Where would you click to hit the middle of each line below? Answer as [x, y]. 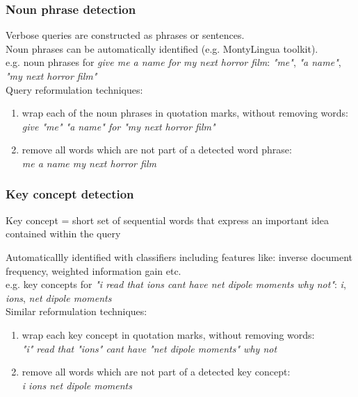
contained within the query [63, 234]
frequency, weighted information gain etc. [93, 270]
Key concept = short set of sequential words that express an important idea [167, 220]
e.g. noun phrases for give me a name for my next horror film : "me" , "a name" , [173, 62]
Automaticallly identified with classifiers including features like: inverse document [179, 256]
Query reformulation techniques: [74, 89]
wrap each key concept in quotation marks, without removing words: [168, 334]
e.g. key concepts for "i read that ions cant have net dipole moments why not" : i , [176, 284]
